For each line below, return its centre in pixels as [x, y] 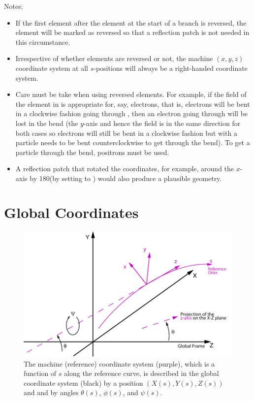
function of [40, 373]
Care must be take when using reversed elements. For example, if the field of [131, 94]
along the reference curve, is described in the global [142, 373]
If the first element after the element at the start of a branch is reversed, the [131, 22]
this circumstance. [43, 42]
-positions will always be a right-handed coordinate [171, 68]
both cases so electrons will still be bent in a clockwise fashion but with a [126, 133]
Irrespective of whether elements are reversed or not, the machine [114, 58]
